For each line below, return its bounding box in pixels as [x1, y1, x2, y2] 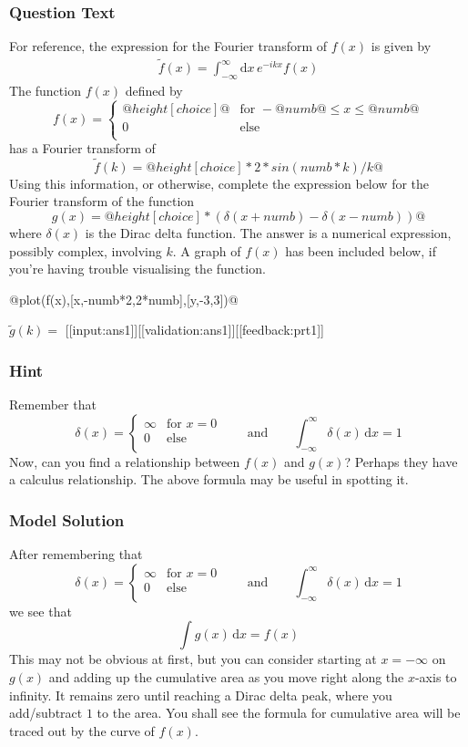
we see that [9, 601, 72, 620]
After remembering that [9, 545, 143, 564]
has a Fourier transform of [9, 139, 156, 158]
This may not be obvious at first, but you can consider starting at [9, 649, 377, 669]
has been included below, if [285, 241, 436, 260]
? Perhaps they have [344, 451, 458, 471]
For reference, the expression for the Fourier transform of [9, 36, 328, 56]
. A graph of [172, 241, 241, 260]
